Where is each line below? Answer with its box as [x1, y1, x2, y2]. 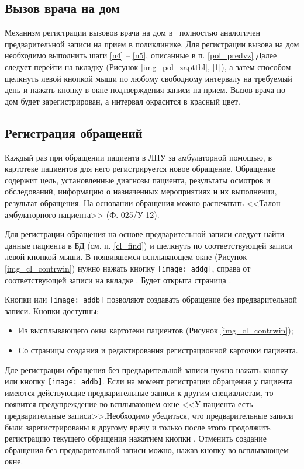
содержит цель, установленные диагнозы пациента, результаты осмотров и [5, 173, 271, 186]
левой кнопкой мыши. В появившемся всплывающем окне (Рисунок [5, 251, 247, 263]
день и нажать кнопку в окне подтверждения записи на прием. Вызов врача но [5, 84, 286, 96]
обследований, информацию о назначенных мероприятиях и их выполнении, [5, 185, 277, 197]
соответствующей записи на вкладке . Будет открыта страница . [5, 273, 232, 286]
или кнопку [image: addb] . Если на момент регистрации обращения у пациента [5, 375, 293, 387]
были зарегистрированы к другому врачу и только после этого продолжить [5, 421, 271, 433]
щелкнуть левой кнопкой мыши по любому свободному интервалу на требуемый [5, 72, 292, 84]
